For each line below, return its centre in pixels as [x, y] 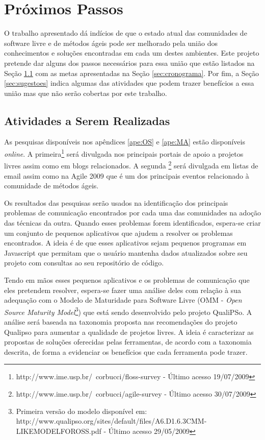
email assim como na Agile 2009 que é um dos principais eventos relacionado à [127, 175]
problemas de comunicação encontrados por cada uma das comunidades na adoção [133, 213]
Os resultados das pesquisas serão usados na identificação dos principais [116, 202]
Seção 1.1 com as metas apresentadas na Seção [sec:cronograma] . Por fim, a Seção [132, 73]
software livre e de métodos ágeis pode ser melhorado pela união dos [111, 43]
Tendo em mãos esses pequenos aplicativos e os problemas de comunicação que [127, 279]
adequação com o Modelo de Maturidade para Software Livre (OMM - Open [123, 300]
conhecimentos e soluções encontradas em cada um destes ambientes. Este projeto [132, 53]
